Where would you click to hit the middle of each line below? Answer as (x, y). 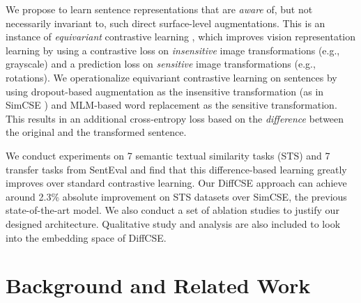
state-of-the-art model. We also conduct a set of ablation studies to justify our (172, 210)
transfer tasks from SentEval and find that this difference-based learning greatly (176, 169)
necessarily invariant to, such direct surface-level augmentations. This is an (166, 23)
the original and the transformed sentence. (96, 132)
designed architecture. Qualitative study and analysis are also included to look (173, 223)
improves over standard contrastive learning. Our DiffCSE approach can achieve (176, 183)
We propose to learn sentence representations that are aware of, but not (159, 9)
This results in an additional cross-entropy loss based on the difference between (175, 118)
